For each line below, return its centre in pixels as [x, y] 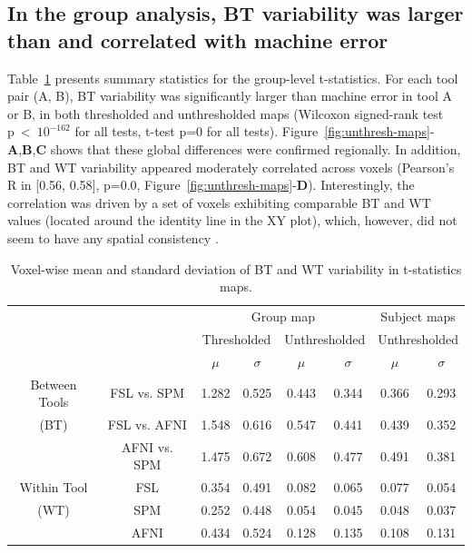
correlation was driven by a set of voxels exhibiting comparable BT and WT [219, 202]
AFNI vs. [147, 446]
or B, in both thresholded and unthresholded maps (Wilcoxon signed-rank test [226, 113]
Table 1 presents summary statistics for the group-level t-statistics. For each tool [233, 78]
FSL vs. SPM [147, 393]
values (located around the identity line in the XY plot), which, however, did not [232, 220]
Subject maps [418, 316]
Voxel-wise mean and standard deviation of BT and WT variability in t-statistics [236, 268]
